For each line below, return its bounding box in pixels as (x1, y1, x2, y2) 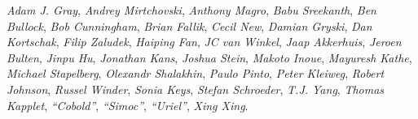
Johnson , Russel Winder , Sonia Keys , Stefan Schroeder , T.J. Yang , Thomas (7, 80, 385, 97)
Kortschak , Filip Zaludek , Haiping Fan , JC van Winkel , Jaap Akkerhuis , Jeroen (7, 33, 402, 50)
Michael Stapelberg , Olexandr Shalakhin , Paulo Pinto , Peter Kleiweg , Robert (7, 65, 385, 82)
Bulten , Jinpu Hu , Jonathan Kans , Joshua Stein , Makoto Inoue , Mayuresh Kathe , (7, 49, 412, 66)
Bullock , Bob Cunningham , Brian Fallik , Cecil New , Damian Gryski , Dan (7, 17, 372, 34)
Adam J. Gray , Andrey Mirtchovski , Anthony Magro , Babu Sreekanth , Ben (7, 2, 376, 18)
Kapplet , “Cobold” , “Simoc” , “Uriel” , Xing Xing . (7, 96, 249, 113)
